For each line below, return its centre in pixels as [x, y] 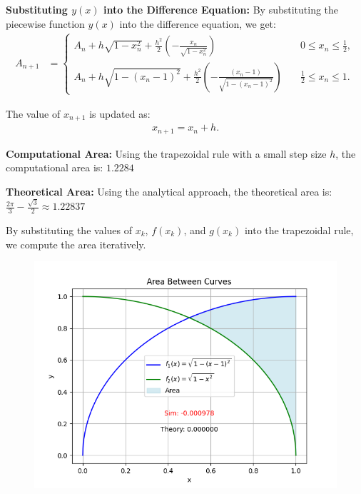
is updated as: [120, 113]
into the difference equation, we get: [198, 23]
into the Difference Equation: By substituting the [221, 9]
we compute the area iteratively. [76, 244]
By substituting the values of [69, 230]
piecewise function [45, 23]
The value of [33, 113]
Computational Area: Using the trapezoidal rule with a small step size [166, 153]
